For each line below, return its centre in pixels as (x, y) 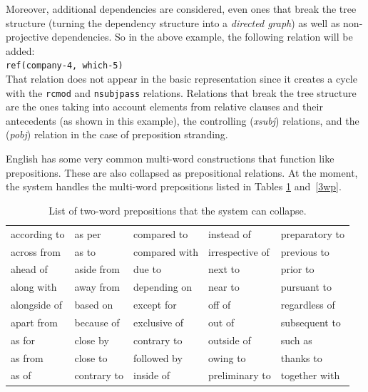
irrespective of (239, 251)
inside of (152, 375)
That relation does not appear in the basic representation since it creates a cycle (182, 79)
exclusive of (159, 322)
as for (23, 340)
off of (220, 305)
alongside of (37, 305)
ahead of (29, 269)
